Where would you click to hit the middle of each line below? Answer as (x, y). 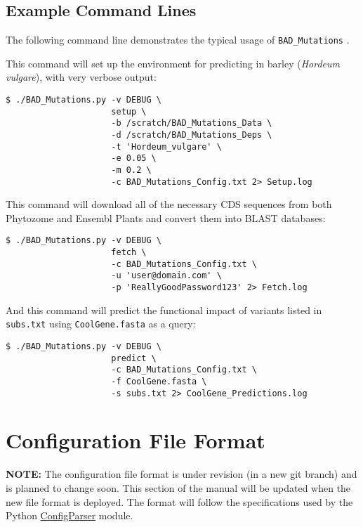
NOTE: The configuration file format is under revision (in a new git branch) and (181, 474)
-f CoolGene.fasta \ (159, 381)
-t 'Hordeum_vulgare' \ (166, 147)
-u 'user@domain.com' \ (166, 276)
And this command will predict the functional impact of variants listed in (164, 310)
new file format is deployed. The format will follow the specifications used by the (179, 501)
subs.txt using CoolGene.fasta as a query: (101, 324)
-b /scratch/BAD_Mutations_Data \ (192, 123)
